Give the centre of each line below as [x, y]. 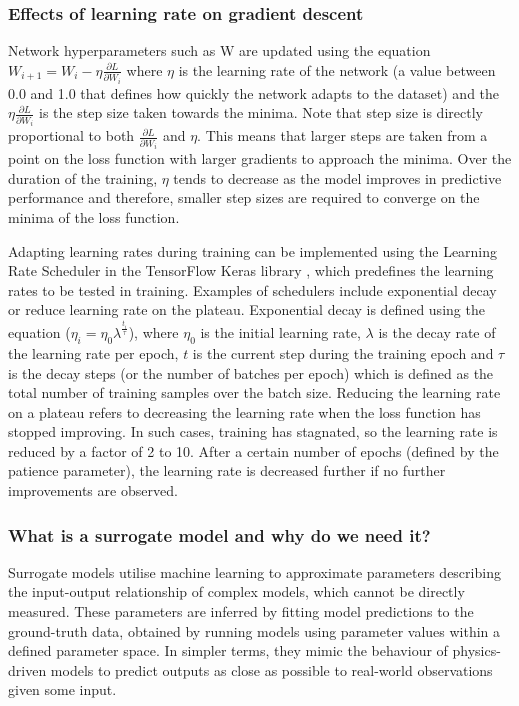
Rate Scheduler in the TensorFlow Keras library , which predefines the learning [251, 270]
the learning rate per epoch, [93, 352]
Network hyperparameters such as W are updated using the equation [219, 50]
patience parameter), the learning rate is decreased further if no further [227, 470]
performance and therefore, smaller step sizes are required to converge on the [244, 197]
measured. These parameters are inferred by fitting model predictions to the [241, 611]
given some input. [62, 689]
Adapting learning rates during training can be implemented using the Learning [253, 250]
